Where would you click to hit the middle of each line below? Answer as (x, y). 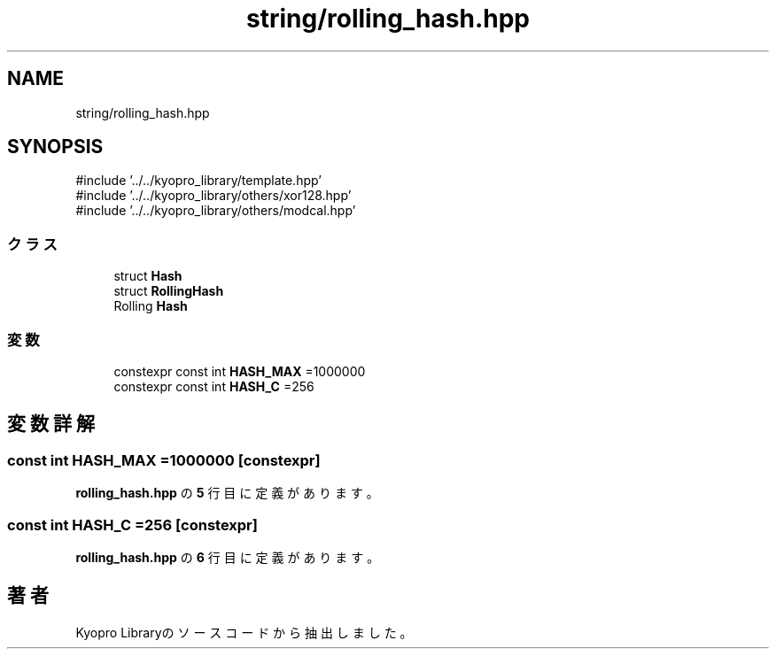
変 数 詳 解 (51, 424)
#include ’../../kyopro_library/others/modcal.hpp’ (216, 211)
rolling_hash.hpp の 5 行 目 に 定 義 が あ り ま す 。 (227, 493)
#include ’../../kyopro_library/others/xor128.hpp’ (213, 196)
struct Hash (148, 276)
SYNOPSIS (55, 147)
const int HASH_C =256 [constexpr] (132, 525)
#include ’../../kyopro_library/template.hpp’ (198, 181)
